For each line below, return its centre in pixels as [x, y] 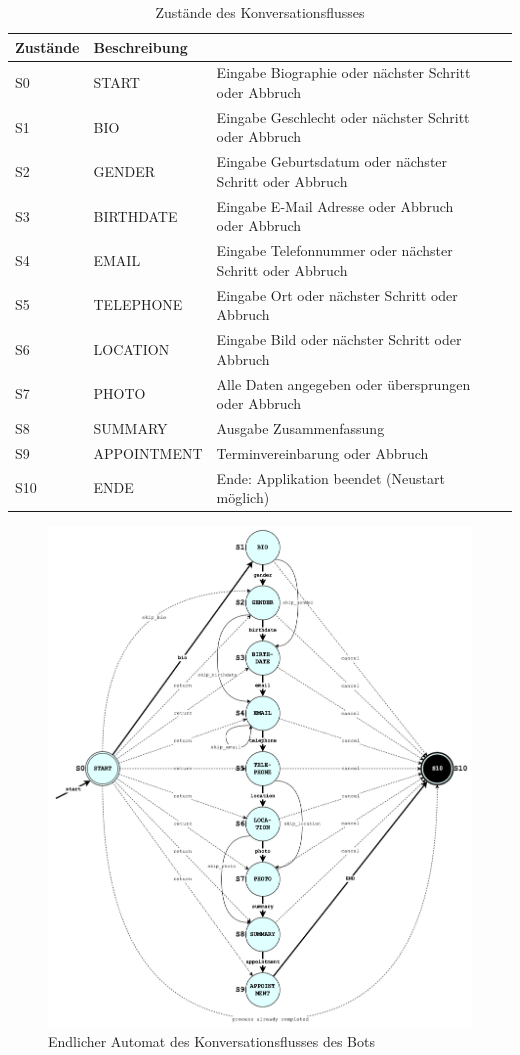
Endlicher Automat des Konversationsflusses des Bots [211, 1040]
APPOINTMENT [148, 452]
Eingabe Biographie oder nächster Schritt [343, 72]
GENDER [124, 171]
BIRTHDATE [135, 215]
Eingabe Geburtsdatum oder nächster [332, 161]
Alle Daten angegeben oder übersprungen [343, 383]
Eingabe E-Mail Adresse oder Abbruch [335, 205]
